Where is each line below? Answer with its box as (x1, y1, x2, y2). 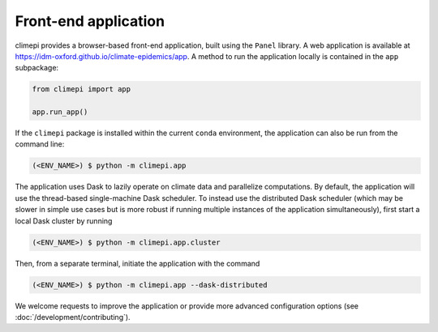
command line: (15, 139, 65, 149)
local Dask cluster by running (15, 215, 113, 226)
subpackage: (15, 63, 59, 73)
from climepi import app (32, 85, 131, 94)
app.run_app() (32, 108, 88, 117)
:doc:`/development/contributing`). (15, 312, 131, 321)
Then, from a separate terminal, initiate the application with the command (15, 258, 260, 268)
